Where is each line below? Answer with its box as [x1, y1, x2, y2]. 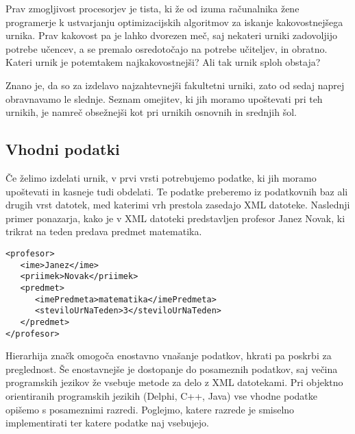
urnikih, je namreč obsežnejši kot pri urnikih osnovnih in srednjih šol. [5, 105, 297, 119]
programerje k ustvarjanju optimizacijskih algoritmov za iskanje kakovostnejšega [5, 14, 343, 29]
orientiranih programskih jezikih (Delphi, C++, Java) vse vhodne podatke [5, 388, 317, 402]
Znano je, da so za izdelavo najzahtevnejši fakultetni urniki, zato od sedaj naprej [5, 77, 345, 92]
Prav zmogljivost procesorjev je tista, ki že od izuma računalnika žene [5, 1, 299, 15]
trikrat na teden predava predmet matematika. [5, 224, 202, 239]
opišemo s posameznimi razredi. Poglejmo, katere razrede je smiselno [5, 402, 295, 416]
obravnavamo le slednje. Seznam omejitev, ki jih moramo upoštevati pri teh [5, 91, 323, 106]
